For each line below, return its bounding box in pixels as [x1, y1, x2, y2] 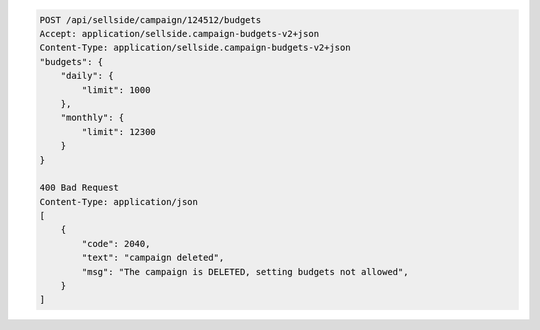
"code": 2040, [81, 238, 151, 249]
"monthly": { [60, 112, 125, 124]
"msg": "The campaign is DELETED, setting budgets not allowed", [81, 266, 409, 277]
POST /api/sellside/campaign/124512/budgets [39, 14, 262, 25]
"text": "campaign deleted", [81, 252, 225, 264]
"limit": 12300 [81, 126, 157, 137]
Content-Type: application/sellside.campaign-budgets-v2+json [39, 42, 351, 54]
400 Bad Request [39, 182, 120, 194]
